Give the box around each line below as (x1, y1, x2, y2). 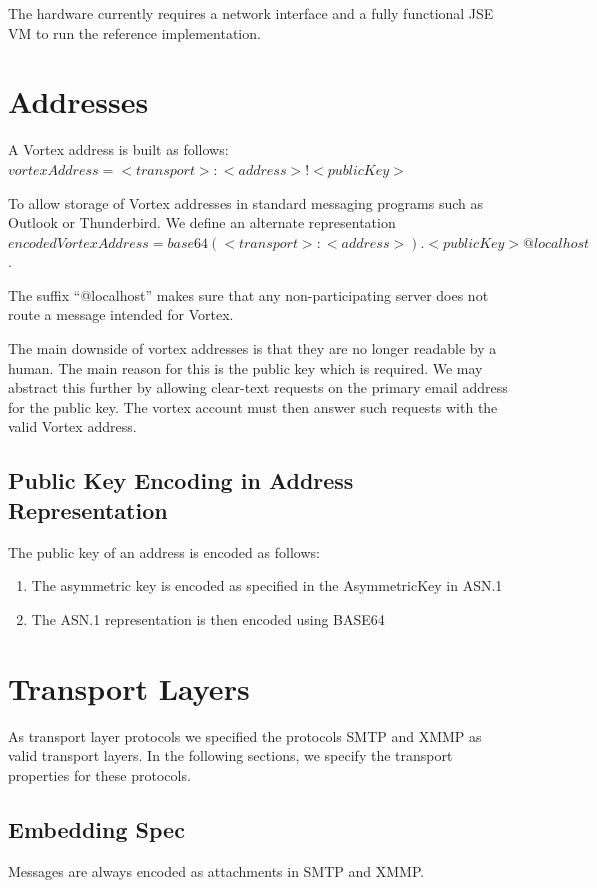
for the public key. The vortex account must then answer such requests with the (8, 396, 498, 417)
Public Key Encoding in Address (8, 465, 354, 496)
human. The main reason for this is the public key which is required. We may (8, 357, 483, 378)
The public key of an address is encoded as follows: (8, 541, 320, 562)
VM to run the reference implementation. (8, 22, 261, 43)
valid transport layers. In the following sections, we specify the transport (8, 745, 453, 766)
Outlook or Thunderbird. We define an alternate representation (8, 212, 396, 233)
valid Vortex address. (8, 416, 137, 437)
